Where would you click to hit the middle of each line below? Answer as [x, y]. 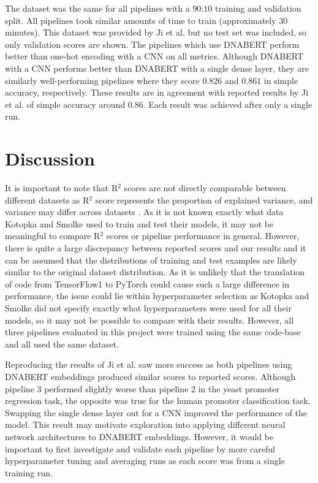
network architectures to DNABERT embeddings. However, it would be [139, 436]
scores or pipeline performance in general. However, [203, 236]
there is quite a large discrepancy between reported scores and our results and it [156, 248]
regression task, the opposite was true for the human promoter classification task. [158, 401]
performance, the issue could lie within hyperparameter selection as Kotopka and [157, 296]
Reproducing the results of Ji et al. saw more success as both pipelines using [149, 364]
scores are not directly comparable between [205, 188]
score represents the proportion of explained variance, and [204, 200]
